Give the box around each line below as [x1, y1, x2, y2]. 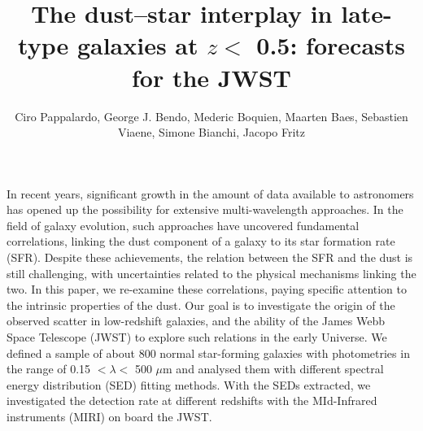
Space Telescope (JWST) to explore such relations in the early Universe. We [7, 329, 387, 346]
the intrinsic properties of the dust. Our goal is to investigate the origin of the [7, 296, 395, 313]
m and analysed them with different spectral [163, 360, 384, 377]
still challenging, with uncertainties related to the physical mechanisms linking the [7, 264, 416, 281]
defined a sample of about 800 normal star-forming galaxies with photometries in [7, 344, 410, 361]
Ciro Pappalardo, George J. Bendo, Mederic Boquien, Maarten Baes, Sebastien [15, 107, 408, 124]
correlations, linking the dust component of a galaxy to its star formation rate [7, 233, 395, 250]
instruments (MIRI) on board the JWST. [7, 408, 212, 424]
